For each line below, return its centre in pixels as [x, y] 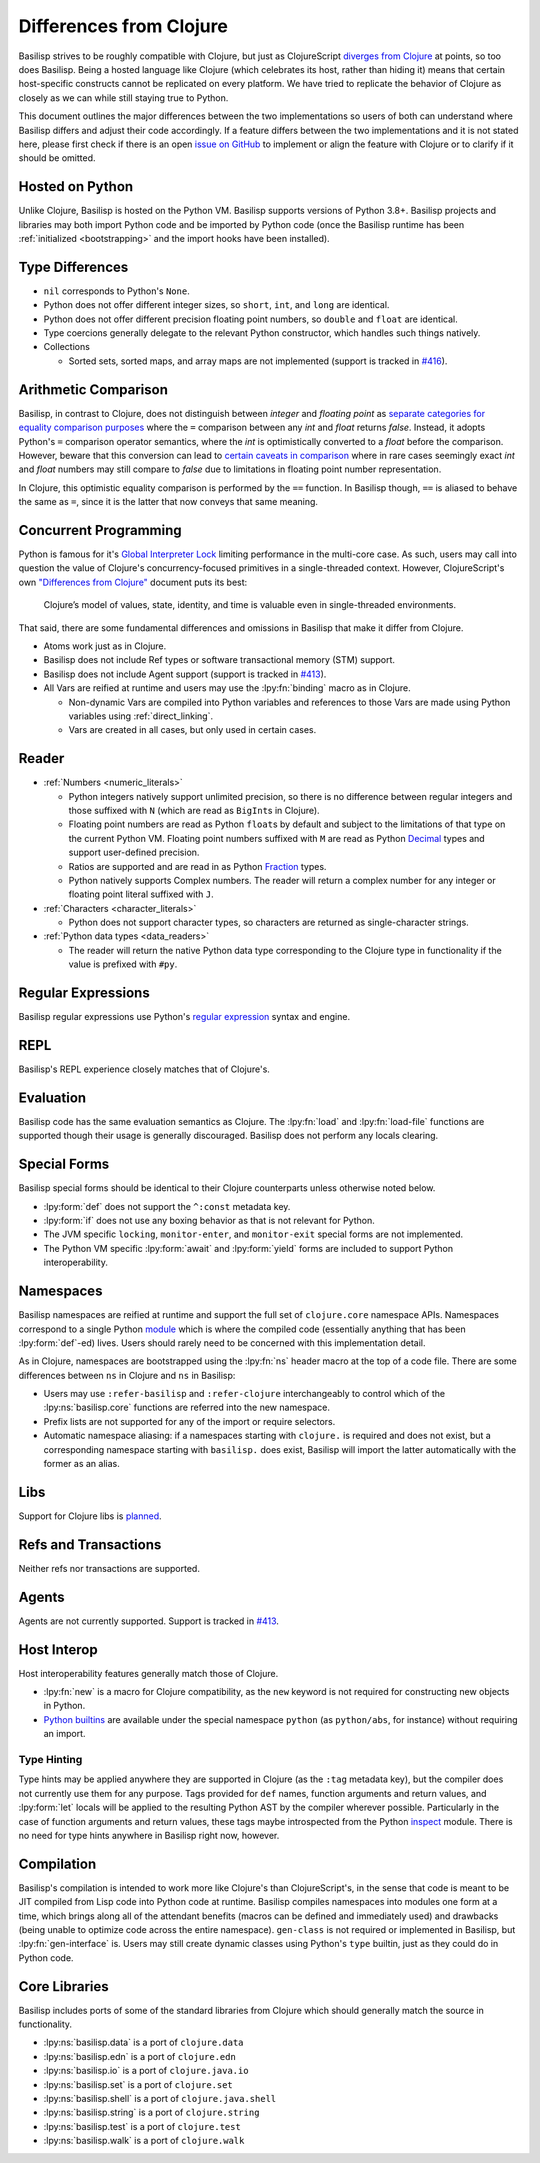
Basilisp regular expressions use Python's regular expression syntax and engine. [184, 1017]
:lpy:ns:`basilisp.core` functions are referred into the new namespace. [186, 1407]
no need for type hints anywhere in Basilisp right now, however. [149, 1835]
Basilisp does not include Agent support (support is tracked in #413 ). [185, 674]
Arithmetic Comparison [93, 389]
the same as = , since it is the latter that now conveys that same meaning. [168, 502]
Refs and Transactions [90, 1544]
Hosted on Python [76, 186]
